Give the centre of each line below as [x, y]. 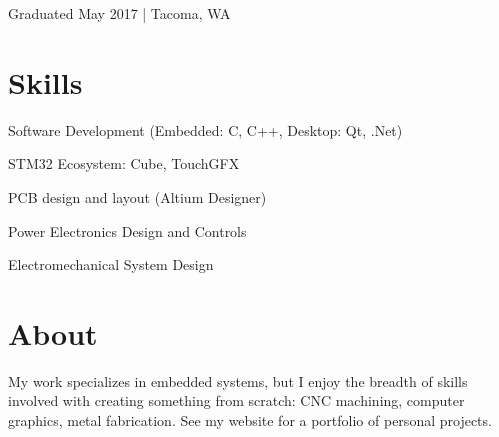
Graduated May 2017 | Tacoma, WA [119, 13]
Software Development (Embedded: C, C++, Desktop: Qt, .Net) [205, 129]
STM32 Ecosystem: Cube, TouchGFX [124, 163]
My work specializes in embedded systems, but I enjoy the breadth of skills [238, 380]
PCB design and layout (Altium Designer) [137, 196]
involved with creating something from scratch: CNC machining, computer [236, 400]
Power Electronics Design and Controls [127, 230]
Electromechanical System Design [111, 264]
